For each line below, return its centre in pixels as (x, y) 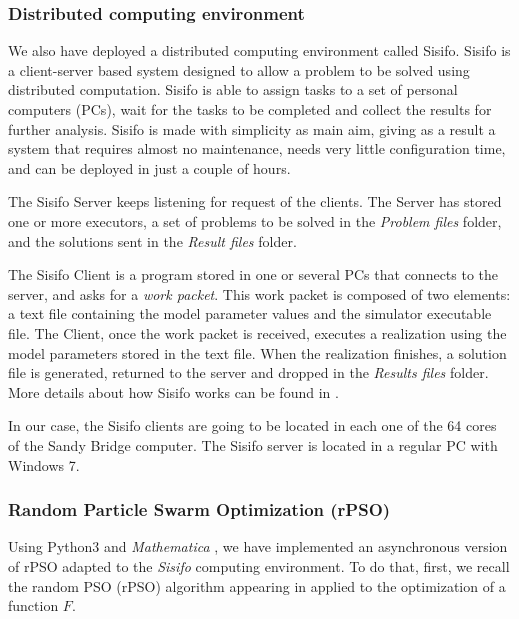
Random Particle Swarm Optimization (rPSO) (199, 509)
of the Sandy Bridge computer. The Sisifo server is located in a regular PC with (253, 444)
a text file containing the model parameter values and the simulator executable (250, 313)
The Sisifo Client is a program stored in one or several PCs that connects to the (253, 274)
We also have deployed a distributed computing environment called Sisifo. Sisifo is (259, 50)
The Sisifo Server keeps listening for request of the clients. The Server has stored (255, 201)
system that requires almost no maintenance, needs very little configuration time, (257, 148)
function (33, 605)
